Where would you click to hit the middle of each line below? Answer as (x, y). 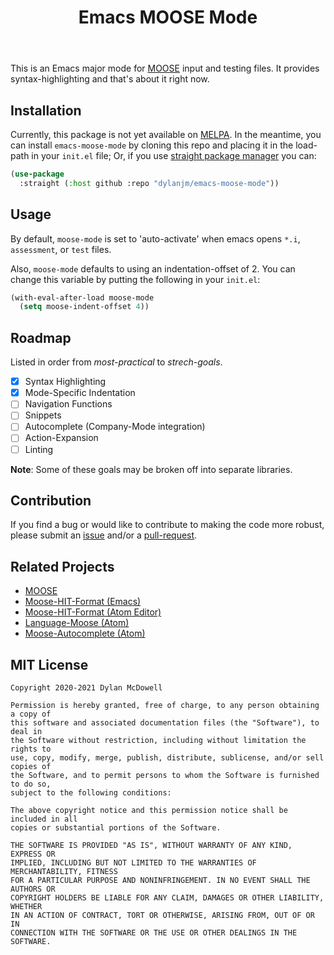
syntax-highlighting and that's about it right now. (110, 79)
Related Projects (62, 566)
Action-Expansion (61, 438)
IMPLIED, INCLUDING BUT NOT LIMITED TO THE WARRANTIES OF (133, 863)
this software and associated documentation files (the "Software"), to (165, 723)
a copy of (31, 714)
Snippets (43, 415)
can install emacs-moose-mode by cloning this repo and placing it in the (152, 145)
